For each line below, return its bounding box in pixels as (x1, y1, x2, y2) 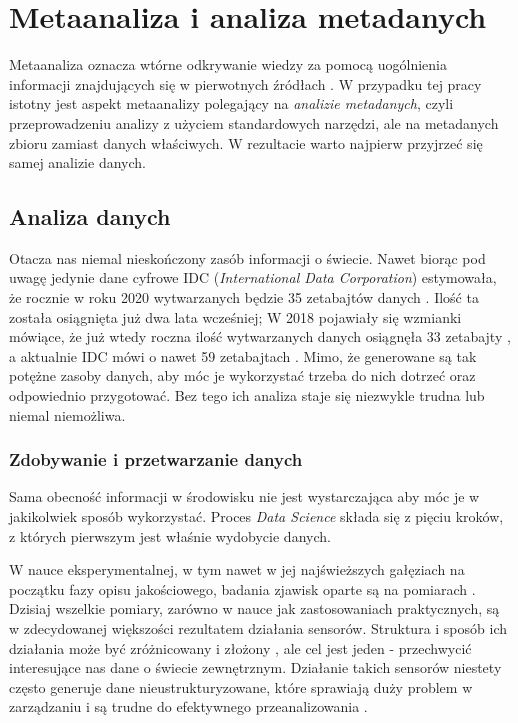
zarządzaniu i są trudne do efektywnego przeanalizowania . (9, 696, 368, 717)
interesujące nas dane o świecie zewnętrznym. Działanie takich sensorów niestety (9, 657, 502, 678)
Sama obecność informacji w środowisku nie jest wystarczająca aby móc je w (9, 486, 480, 507)
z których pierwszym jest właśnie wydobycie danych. (9, 525, 331, 546)
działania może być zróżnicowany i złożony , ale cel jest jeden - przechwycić (9, 637, 472, 658)
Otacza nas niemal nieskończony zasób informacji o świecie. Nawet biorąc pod (9, 247, 486, 268)
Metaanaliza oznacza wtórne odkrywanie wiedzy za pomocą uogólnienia (9, 54, 447, 75)
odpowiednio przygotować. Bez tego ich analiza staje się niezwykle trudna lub (9, 385, 485, 406)
